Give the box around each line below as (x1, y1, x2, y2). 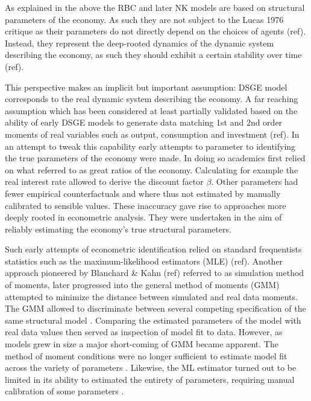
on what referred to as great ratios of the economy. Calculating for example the (5, 163, 298, 176)
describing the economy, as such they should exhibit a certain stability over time (5, 48, 302, 61)
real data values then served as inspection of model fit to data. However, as (5, 326, 283, 338)
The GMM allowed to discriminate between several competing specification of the (5, 302, 306, 315)
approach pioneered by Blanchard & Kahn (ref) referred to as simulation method (5, 266, 304, 279)
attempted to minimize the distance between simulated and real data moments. (5, 290, 298, 303)
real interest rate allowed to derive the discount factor (5, 175, 204, 188)
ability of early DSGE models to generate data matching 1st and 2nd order (5, 116, 283, 129)
